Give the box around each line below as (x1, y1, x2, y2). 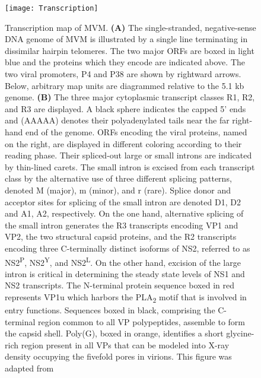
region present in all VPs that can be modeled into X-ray (21, 338, 230, 351)
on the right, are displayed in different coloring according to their (5, 137, 242, 150)
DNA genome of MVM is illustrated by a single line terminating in (5, 33, 248, 45)
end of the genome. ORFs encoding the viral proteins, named (26, 126, 247, 138)
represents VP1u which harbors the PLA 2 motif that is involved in (5, 290, 247, 304)
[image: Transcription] (5, 4, 98, 12)
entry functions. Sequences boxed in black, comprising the (5, 304, 215, 316)
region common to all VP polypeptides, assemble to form (38, 315, 245, 328)
